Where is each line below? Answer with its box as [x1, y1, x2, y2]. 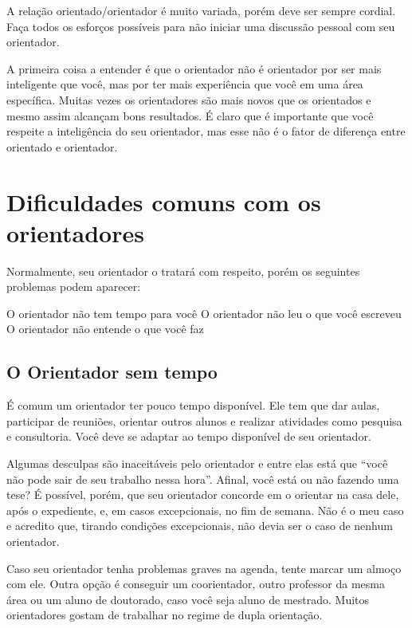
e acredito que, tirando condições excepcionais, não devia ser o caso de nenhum [6, 517, 393, 534]
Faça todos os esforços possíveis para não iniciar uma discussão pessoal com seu [6, 18, 395, 34]
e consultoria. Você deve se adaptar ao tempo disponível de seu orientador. [6, 428, 371, 445]
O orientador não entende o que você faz [6, 320, 204, 337]
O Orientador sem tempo [6, 359, 218, 384]
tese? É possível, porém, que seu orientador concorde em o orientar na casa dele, [6, 486, 399, 503]
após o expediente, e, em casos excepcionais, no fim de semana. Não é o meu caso [6, 501, 404, 518]
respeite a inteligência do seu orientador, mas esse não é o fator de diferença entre [6, 123, 406, 139]
